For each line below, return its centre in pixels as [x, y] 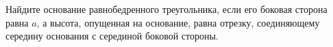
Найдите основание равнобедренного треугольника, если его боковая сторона [166, 9]
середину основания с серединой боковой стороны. [112, 36]
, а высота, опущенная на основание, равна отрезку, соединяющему [178, 22]
